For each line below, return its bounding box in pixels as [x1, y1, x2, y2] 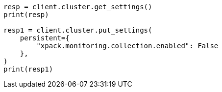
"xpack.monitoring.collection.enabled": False [36, 42, 219, 50]
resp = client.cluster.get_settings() [3, 3, 152, 11]
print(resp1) [3, 65, 53, 73]
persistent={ [20, 34, 70, 42]
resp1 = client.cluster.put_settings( [3, 26, 152, 34]
